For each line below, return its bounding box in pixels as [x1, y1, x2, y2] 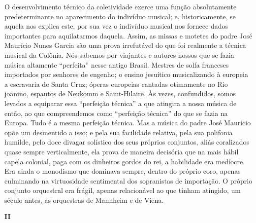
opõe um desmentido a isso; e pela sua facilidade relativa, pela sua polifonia [4, 127, 233, 137]
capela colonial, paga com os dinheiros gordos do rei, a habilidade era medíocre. [4, 156, 245, 166]
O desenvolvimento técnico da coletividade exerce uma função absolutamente [4, 1, 237, 11]
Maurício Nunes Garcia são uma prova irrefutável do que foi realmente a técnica [4, 40, 246, 50]
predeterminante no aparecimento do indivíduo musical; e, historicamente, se [4, 11, 236, 21]
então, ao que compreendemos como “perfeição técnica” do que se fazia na [4, 108, 228, 118]
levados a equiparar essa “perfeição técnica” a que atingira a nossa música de [4, 98, 237, 108]
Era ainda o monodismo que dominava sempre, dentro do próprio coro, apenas [4, 166, 241, 176]
